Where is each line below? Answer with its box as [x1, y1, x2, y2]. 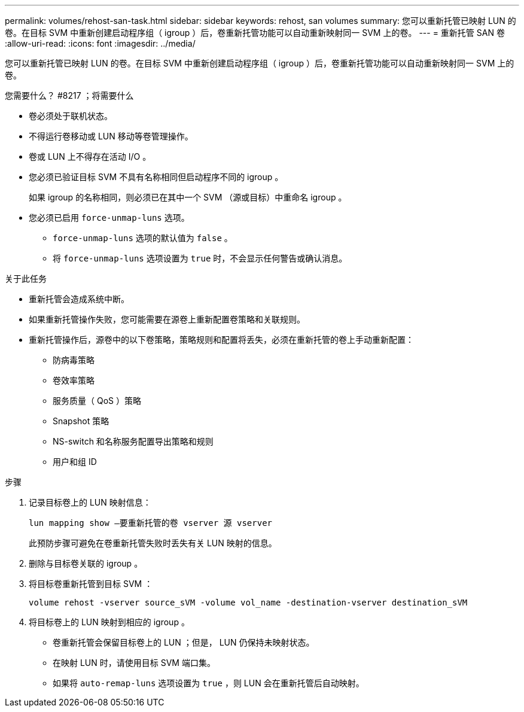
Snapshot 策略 [53, 416, 109, 426]
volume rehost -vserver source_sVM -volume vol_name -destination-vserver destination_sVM [29, 598, 468, 607]
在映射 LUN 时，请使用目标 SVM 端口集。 [53, 658, 215, 668]
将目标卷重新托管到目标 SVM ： [29, 579, 153, 589]
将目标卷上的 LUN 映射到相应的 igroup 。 [29, 617, 190, 627]
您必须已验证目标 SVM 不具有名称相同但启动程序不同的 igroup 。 [29, 172, 284, 182]
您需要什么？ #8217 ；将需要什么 [5, 90, 134, 101]
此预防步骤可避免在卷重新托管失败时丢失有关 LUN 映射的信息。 [29, 538, 277, 548]
